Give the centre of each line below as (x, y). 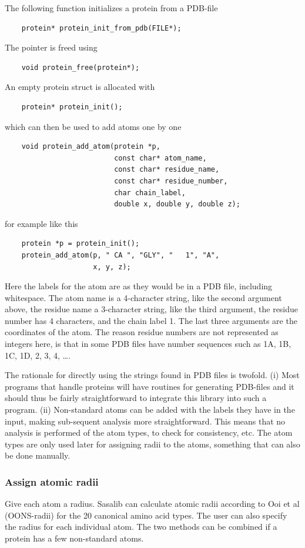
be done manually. (38, 455)
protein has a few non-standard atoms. (74, 538)
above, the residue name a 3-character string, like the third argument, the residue (152, 309)
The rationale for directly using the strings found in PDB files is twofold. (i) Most (152, 375)
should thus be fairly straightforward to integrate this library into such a (136, 398)
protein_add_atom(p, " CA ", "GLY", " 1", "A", (120, 255)
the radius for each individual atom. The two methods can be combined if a (141, 527)
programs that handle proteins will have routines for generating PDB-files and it (150, 386)
